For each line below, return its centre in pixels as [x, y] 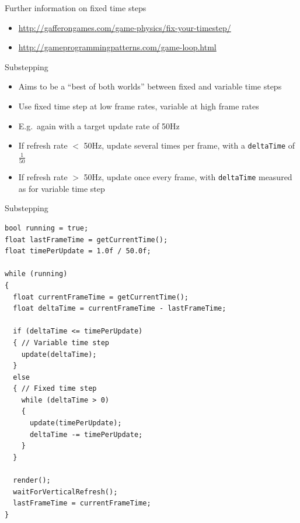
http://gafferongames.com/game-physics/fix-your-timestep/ [125, 27]
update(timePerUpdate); [76, 423]
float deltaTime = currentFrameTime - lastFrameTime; [120, 309]
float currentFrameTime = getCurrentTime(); [101, 297]
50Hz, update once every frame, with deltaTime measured [188, 177]
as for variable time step [62, 188]
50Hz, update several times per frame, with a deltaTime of [189, 145]
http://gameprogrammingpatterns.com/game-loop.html [117, 47]
